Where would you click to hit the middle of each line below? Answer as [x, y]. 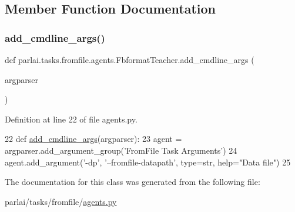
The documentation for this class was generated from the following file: [133, 182]
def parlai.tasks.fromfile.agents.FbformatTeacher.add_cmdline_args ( [130, 59]
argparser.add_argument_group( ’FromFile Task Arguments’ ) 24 [121, 150]
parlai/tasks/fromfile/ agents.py [61, 201]
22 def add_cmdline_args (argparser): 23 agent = [93, 139]
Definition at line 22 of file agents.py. [71, 119]
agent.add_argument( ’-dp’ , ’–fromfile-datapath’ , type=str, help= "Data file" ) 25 [148, 162]
